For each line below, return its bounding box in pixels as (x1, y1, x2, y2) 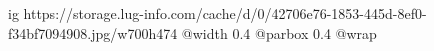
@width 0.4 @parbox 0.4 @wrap (181, 22, 377, 43)
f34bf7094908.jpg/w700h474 (8, 22, 178, 43)
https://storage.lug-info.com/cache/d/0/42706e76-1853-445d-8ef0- (23, 3, 427, 23)
